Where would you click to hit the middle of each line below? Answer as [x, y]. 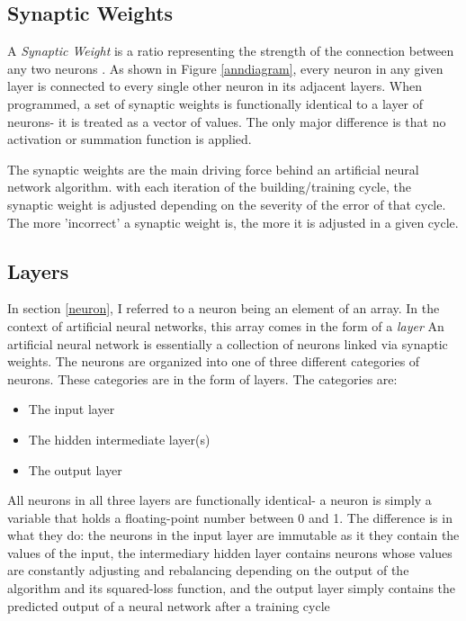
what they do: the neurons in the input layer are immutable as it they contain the [233, 535]
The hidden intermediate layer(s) [119, 439]
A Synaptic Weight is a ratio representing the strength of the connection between [231, 51]
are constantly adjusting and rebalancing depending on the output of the [208, 570]
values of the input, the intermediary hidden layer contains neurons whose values [230, 552]
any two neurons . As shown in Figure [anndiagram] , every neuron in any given [225, 68]
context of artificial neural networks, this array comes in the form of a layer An [226, 325]
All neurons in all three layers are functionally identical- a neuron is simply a [220, 500]
